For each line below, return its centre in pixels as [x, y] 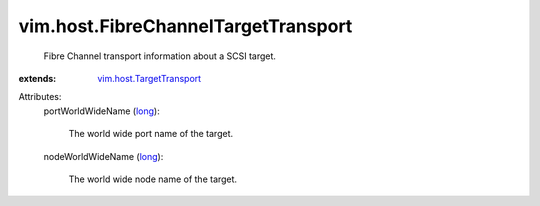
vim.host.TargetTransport [149, 78]
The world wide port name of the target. [151, 134]
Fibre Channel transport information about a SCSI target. [160, 56]
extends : [37, 78]
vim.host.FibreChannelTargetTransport [185, 26]
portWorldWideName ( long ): [101, 111]
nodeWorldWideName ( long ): [103, 156]
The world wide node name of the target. [153, 179]
